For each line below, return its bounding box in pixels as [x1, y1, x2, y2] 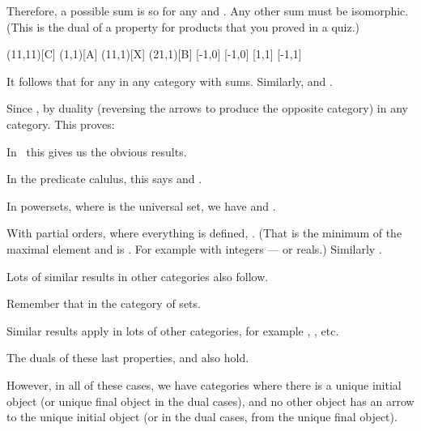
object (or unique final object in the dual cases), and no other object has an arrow [6, 392, 415, 409]
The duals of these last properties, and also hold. [6, 349, 249, 366]
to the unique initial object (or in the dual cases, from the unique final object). [6, 408, 398, 425]
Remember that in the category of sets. [6, 295, 201, 312]
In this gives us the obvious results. [6, 143, 187, 160]
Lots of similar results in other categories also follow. [6, 267, 269, 284]
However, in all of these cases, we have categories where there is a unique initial [6, 376, 402, 393]
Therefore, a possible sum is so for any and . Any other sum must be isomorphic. [6, 2, 409, 19]
